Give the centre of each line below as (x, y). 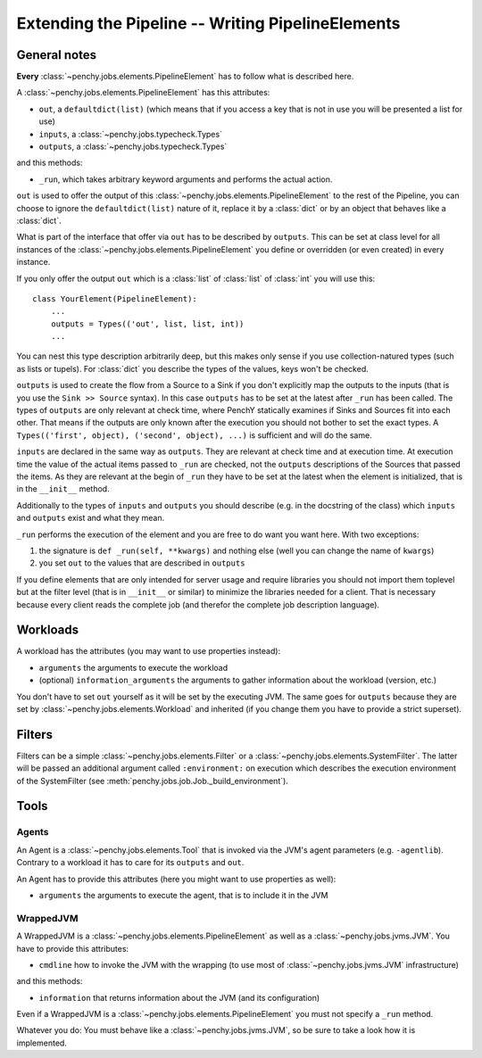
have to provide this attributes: (73, 948)
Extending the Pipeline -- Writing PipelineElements (208, 23)
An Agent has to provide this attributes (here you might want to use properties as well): (176, 879)
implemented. (42, 1043)
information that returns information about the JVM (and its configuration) (179, 997)
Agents (33, 832)
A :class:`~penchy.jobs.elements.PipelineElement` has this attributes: (143, 93)
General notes (57, 55)
